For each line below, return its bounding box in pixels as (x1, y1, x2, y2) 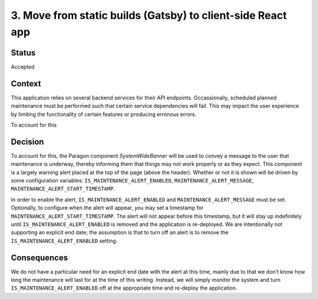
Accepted (11, 63, 35, 70)
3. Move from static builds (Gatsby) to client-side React (11, 9, 287, 22)
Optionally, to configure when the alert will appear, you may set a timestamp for (11, 204, 204, 211)
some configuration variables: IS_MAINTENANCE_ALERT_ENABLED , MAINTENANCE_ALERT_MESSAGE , (11, 177, 254, 184)
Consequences (11, 253, 68, 263)
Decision (11, 137, 44, 147)
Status (11, 48, 36, 58)
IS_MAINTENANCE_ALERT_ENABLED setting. (11, 237, 118, 244)
